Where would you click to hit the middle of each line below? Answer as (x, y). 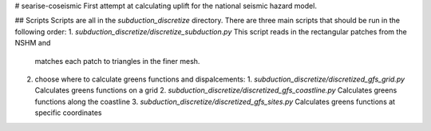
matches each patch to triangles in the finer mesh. (117, 61)
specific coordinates (68, 113)
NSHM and (33, 43)
